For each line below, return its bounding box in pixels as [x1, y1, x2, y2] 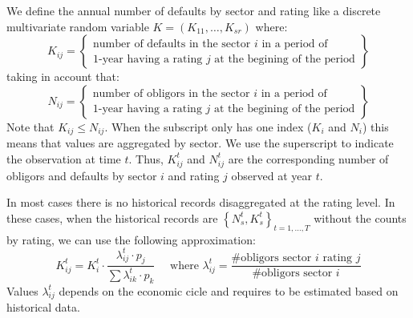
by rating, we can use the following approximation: [6, 231, 256, 248]
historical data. [6, 299, 80, 316]
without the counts [314, 209, 407, 226]
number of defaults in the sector [93, 38, 251, 50]
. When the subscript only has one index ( [104, 118, 312, 135]
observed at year [231, 167, 312, 183]
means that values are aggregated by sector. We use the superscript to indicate [6, 135, 394, 151]
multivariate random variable [6, 18, 149, 34]
